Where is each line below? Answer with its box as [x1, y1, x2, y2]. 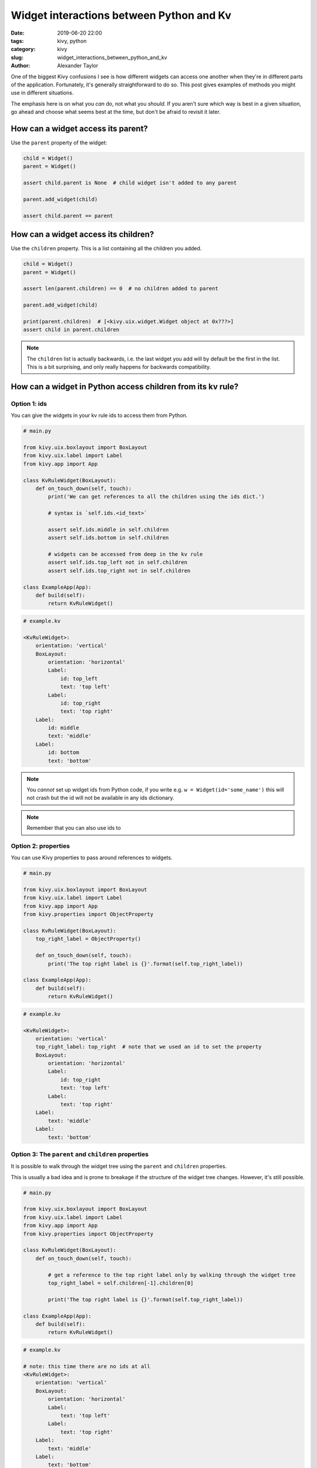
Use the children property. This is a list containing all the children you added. [11, 245, 202, 252]
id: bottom [48, 749, 79, 756]
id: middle [48, 725, 79, 731]
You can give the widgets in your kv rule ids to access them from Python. [11, 412, 188, 419]
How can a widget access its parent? [11, 123, 148, 133]
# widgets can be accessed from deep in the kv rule [48, 551, 203, 558]
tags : [11, 37, 24, 44]
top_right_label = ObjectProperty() [35, 935, 141, 942]
